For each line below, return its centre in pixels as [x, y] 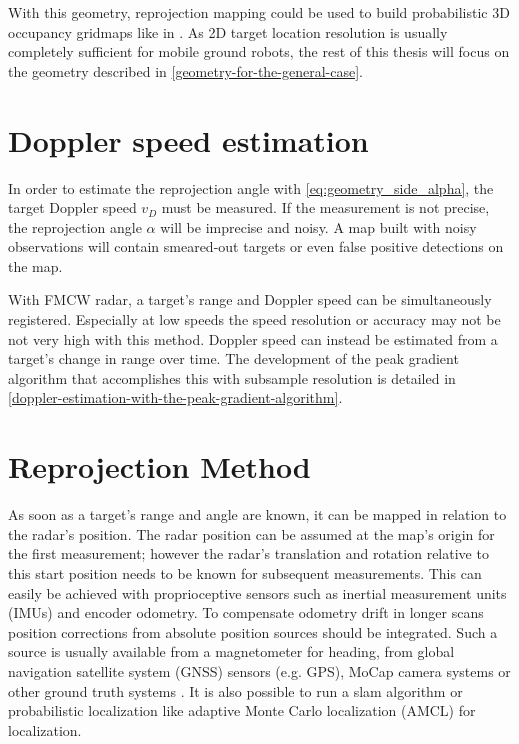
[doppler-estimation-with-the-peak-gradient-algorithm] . [175, 397]
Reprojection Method [159, 466]
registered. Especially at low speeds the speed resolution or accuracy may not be [254, 319]
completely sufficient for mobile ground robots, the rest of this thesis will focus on [259, 51]
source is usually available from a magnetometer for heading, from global [231, 651]
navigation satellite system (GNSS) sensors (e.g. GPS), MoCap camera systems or [259, 670]
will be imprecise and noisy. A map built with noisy [318, 226]
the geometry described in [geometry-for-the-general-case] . [186, 70]
